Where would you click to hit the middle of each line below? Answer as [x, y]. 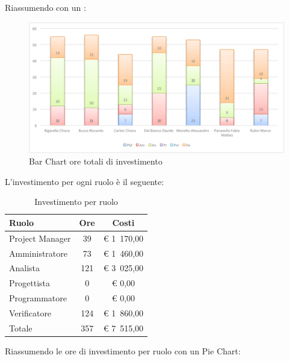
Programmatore [38, 298]
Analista [25, 268]
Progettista [30, 283]
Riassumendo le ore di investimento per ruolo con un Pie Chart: [123, 350]
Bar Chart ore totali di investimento [96, 161]
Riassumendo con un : [45, 7]
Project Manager [40, 238]
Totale [21, 328]
